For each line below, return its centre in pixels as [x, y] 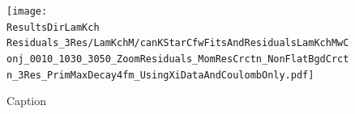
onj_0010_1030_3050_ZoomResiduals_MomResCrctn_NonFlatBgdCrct [178, 59]
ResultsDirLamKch [53, 27]
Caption [27, 101]
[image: [27, 11]
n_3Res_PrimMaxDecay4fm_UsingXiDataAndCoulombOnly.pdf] [160, 75]
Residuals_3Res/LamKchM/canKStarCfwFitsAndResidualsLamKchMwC [178, 43]
